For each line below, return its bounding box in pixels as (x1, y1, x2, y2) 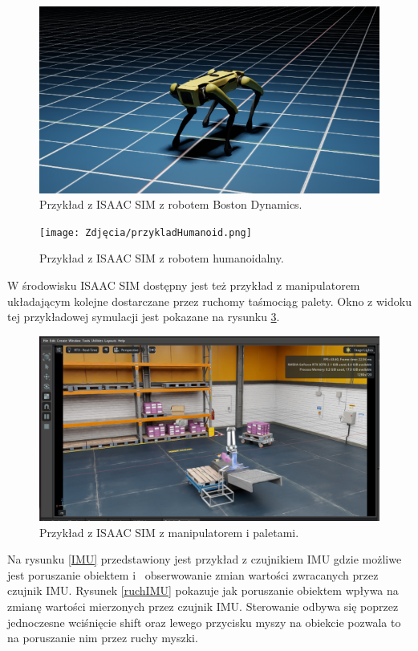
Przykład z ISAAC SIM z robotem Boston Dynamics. (39, 196, 302, 213)
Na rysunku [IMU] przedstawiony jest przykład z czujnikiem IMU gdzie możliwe (7, 551, 402, 568)
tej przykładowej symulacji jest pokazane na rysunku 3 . (7, 308, 280, 325)
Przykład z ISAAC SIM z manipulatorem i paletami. (39, 523, 299, 540)
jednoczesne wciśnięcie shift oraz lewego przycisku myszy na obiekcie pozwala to (7, 613, 401, 630)
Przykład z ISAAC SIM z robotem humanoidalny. (39, 250, 284, 267)
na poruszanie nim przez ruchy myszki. (7, 629, 198, 646)
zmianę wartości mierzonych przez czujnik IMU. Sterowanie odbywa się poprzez (7, 597, 399, 614)
